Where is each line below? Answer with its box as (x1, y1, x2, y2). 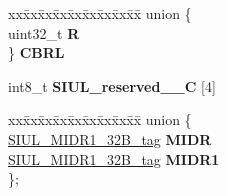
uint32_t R (8, 22, 80, 43)
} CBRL (8, 42, 65, 63)
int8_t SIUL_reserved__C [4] (8, 75, 216, 96)
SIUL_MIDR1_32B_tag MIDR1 (8, 148, 220, 169)
